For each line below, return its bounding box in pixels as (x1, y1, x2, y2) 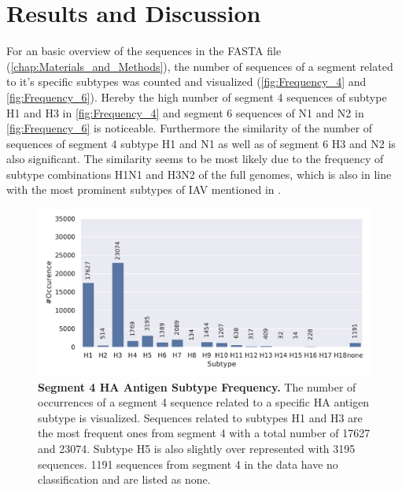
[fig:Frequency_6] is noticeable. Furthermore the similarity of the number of (6, 120, 373, 136)
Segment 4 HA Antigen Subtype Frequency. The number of (38, 378, 356, 395)
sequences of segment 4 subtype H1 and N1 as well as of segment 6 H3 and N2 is (6, 135, 396, 151)
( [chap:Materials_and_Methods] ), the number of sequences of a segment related (6, 58, 393, 74)
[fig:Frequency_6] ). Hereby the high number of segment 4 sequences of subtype (6, 88, 387, 105)
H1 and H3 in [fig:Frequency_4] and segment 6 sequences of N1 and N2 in (6, 104, 364, 121)
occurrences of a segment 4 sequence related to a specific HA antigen (38, 394, 370, 410)
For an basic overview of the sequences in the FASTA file (6, 43, 282, 59)
